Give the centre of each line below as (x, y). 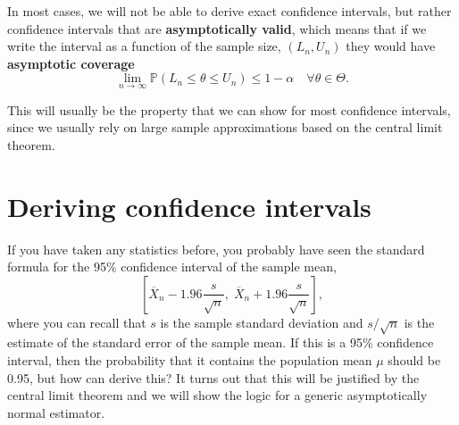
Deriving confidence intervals (189, 206)
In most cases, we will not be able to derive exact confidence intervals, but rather (229, 11)
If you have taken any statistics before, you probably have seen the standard (216, 249)
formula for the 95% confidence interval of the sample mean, (172, 267)
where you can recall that (77, 322)
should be (414, 360)
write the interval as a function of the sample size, (144, 46)
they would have (391, 46)
